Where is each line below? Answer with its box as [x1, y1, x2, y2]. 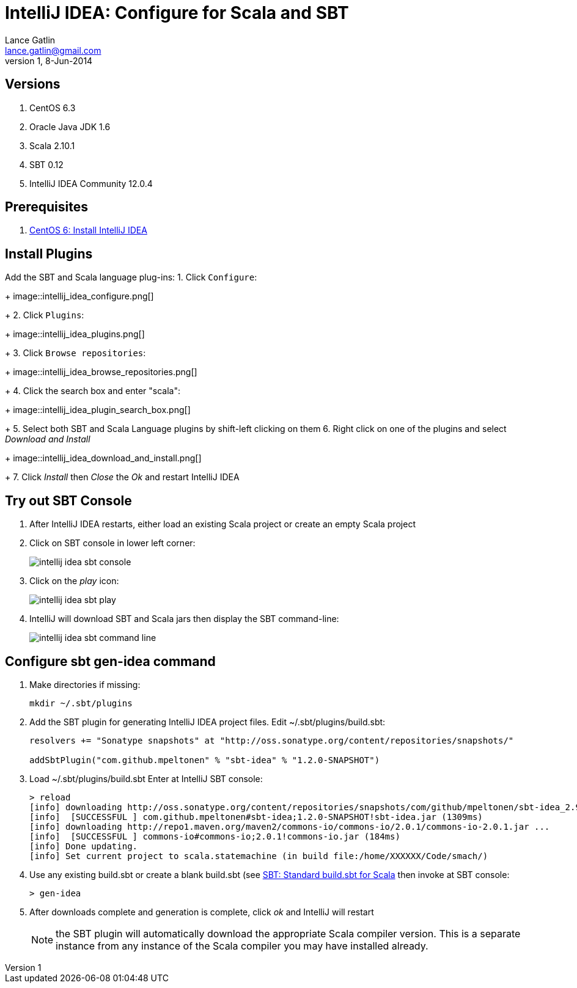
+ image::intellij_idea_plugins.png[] [5, 329, 145, 340]
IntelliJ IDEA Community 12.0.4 [29, 178, 153, 189]
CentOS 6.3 [29, 102, 76, 113]
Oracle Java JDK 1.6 [29, 121, 111, 132]
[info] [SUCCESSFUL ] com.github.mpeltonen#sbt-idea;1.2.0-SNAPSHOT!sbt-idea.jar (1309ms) [29, 811, 483, 822]
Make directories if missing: [29, 679, 141, 690]
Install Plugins [5, 246, 93, 262]
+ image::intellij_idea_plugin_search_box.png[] [5, 404, 191, 415]
